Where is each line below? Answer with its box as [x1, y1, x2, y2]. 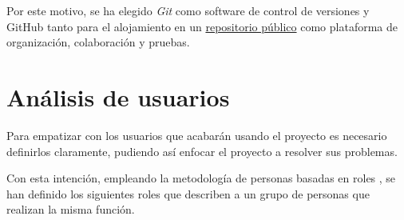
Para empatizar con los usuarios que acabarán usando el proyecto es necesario [6, 126, 387, 143]
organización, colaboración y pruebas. [6, 34, 190, 50]
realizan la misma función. [6, 201, 135, 218]
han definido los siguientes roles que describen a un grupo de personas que [6, 185, 370, 202]
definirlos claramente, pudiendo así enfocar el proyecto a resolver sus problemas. [6, 142, 398, 159]
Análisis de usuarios [6, 80, 230, 113]
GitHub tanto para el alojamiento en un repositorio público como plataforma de [6, 18, 398, 34]
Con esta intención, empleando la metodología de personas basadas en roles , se [6, 170, 396, 186]
